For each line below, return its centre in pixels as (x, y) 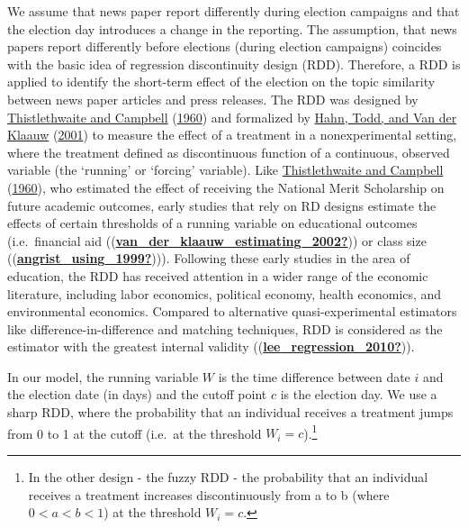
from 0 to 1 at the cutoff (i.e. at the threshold (135, 433)
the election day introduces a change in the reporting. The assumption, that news (232, 28)
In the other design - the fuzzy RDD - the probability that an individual (228, 476)
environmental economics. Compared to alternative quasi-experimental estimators (232, 311)
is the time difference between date (314, 376)
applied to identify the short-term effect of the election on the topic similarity (221, 82)
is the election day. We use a (359, 394)
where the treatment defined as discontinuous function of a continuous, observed (229, 152)
